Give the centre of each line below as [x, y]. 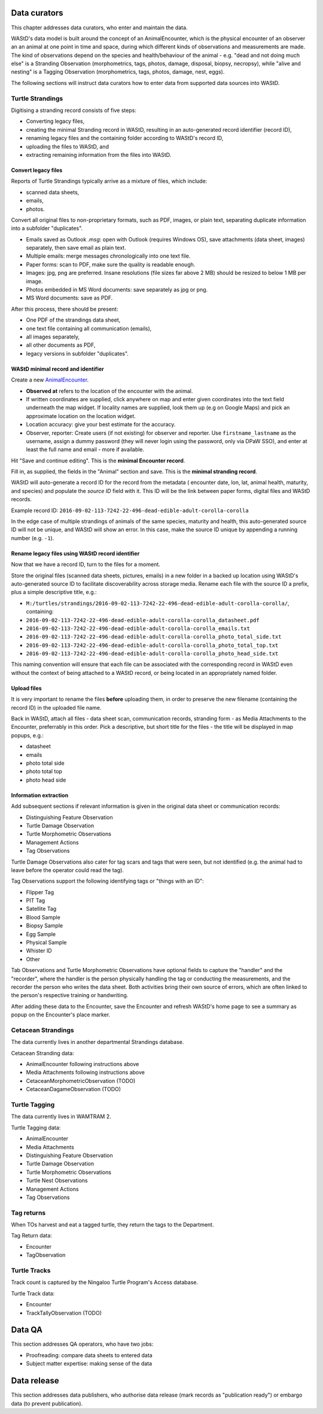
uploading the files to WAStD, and [67, 146]
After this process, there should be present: [65, 309]
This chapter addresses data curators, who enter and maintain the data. [99, 28]
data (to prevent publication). [47, 1403]
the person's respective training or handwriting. [70, 995]
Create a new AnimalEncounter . [50, 380]
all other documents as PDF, [61, 345]
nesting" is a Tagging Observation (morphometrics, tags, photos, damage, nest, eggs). [118, 72]
